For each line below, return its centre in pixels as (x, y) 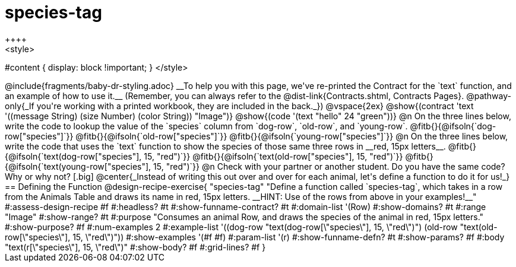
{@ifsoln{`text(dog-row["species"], (73, 156)
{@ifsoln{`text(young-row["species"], (78, 166)
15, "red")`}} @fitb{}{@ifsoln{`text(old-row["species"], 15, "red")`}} (273, 156)
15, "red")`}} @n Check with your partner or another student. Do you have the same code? (329, 166)
